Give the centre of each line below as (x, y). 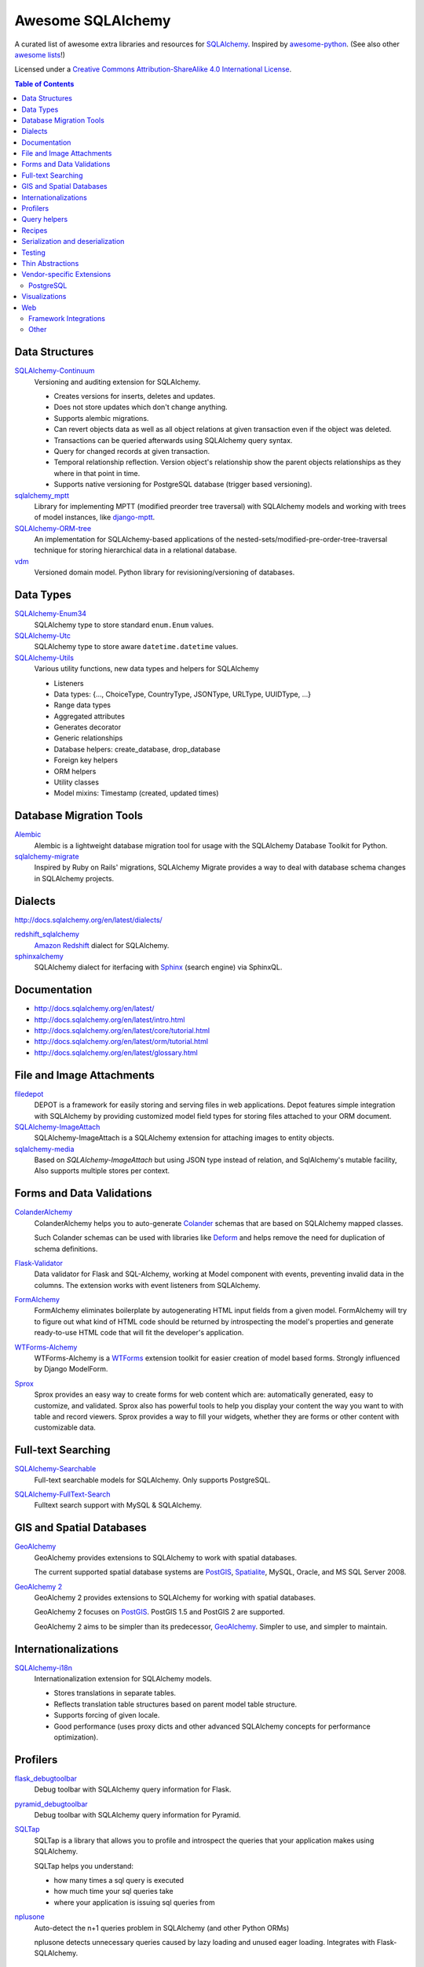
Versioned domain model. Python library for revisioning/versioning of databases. (164, 572)
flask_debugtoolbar (46, 1778)
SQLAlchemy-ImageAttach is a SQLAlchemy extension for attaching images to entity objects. (184, 1138)
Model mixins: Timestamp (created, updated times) (136, 793)
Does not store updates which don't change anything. (141, 407)
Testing (34, 253)
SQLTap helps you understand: (84, 1866)
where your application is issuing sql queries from (134, 1902)
